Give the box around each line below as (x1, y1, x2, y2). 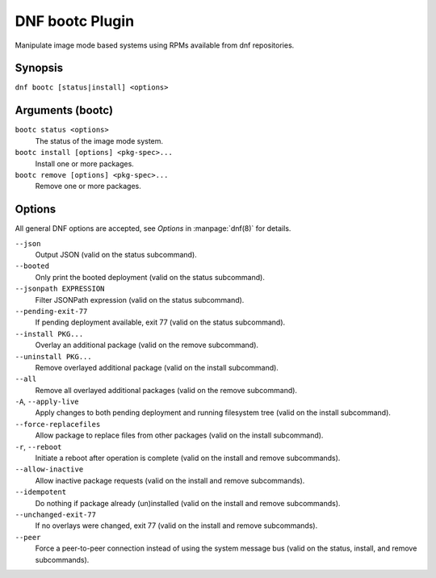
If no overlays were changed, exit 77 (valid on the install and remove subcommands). (35, 521, 318, 530)
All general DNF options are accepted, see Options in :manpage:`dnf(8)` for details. (15, 224, 291, 233)
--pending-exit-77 (15, 307, 88, 316)
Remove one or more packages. (35, 182, 141, 191)
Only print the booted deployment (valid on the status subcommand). (35, 272, 266, 282)
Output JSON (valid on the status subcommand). (35, 250, 197, 259)
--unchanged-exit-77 (15, 509, 97, 519)
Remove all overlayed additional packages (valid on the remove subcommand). (35, 385, 298, 395)
